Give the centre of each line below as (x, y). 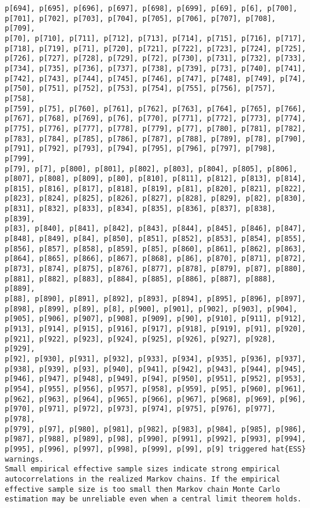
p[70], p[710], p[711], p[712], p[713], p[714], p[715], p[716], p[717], (156, 38)
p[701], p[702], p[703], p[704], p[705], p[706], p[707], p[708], (141, 18)
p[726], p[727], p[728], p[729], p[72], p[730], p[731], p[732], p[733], (156, 59)
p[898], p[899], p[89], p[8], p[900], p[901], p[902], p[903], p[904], (151, 309)
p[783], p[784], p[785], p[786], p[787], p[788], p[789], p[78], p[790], (156, 139)
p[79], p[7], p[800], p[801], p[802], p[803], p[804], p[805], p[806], (151, 169)
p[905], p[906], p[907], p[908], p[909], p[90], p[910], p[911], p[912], (156, 319)
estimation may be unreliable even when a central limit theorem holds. (153, 499)
